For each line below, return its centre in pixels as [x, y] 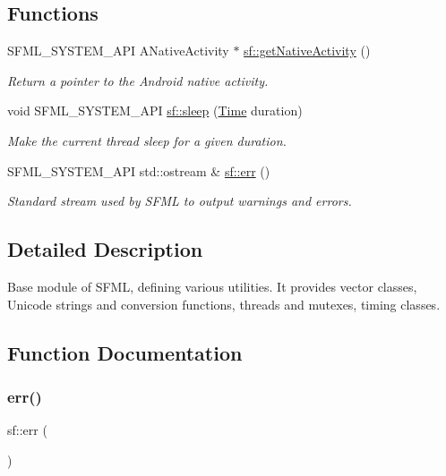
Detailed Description [105, 249]
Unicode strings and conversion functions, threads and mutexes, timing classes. [224, 304]
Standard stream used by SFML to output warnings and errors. [180, 201]
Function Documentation [125, 352]
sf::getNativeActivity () [307, 51]
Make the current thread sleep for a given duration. [147, 140]
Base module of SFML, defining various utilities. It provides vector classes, [212, 286]
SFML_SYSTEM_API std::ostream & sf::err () [139, 170]
